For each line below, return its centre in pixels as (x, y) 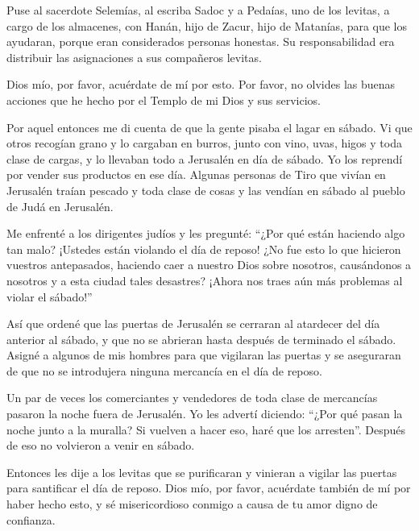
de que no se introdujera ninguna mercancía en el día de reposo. (164, 370)
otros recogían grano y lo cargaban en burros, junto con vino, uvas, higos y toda (204, 143)
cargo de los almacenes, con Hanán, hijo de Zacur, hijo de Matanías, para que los (207, 25)
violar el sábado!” (50, 296)
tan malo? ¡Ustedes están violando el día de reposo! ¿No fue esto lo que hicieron (204, 249)
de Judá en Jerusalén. (60, 206)
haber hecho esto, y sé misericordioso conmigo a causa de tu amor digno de (192, 504)
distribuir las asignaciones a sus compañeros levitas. (134, 57)
